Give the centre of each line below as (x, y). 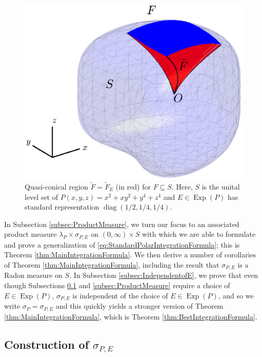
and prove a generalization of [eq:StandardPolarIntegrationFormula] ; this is (122, 244)
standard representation (62, 207)
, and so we (236, 295)
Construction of (47, 344)
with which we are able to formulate (199, 234)
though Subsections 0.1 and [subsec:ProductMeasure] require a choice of (117, 285)
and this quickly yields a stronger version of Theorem (139, 306)
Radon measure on (33, 275)
